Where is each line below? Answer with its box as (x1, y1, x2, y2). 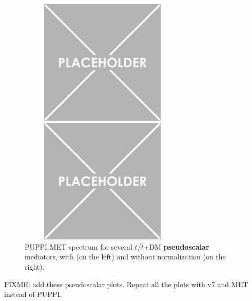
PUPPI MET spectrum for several (25, 241, 132, 252)
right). (25, 261, 45, 272)
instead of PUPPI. (4, 289, 62, 299)
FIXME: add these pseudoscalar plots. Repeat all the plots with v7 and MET (4, 278, 248, 289)
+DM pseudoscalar (143, 241, 209, 252)
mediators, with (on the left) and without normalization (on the (25, 251, 226, 262)
